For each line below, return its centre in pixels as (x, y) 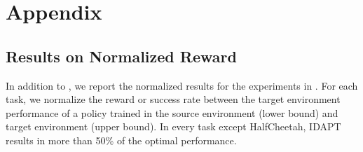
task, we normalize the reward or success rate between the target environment (173, 99)
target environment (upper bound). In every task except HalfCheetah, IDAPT (173, 126)
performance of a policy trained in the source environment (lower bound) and (172, 112)
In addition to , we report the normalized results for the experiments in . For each (182, 85)
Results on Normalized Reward (121, 56)
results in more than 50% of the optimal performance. (121, 140)
